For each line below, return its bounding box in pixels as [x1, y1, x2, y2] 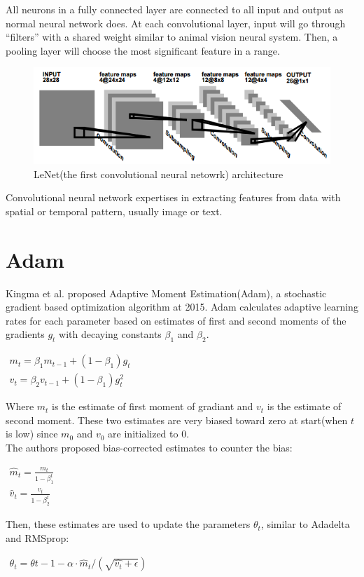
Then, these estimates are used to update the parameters [6, 517, 251, 531]
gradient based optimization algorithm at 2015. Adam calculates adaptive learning [6, 299, 358, 314]
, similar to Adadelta [260, 517, 350, 531]
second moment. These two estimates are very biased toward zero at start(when [6, 412, 348, 427]
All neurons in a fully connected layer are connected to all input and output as [6, 2, 344, 16]
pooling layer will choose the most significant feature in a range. [6, 43, 280, 57]
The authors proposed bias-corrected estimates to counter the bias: [6, 440, 293, 455]
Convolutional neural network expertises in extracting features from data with [6, 190, 341, 205]
